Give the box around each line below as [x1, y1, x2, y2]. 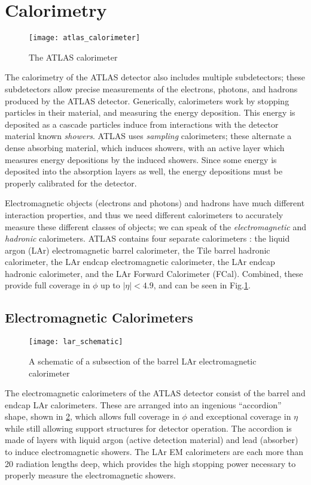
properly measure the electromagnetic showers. [5, 469, 176, 481]
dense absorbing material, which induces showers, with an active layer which [5, 141, 285, 153]
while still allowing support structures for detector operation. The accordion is [5, 421, 292, 434]
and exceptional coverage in [190, 410, 291, 423]
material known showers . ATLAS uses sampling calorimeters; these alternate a [5, 129, 292, 142]
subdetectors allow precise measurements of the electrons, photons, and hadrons [5, 82, 298, 95]
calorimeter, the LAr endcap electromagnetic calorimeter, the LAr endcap [5, 255, 275, 268]
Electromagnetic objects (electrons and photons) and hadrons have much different [5, 197, 305, 209]
